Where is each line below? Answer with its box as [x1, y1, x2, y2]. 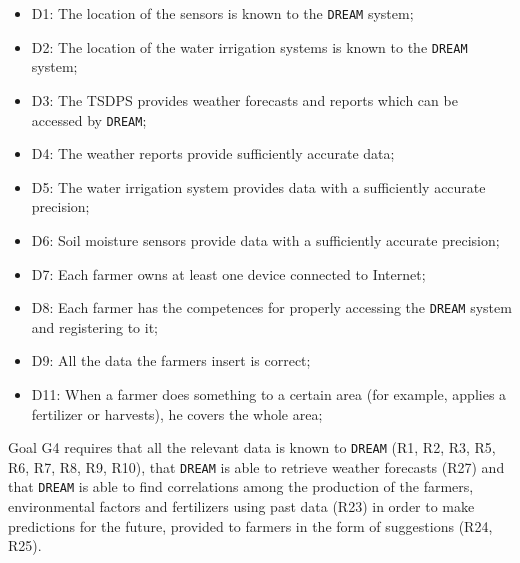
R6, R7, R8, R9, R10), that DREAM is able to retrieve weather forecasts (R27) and [8, 456, 505, 477]
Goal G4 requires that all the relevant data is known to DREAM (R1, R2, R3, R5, [8, 437, 496, 458]
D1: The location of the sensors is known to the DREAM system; [31, 3, 414, 23]
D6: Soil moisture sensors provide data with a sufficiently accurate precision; [31, 229, 500, 250]
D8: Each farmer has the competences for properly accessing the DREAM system [31, 297, 512, 318]
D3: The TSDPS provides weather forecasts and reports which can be [31, 89, 458, 110]
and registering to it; [31, 316, 158, 337]
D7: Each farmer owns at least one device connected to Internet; [31, 263, 426, 284]
